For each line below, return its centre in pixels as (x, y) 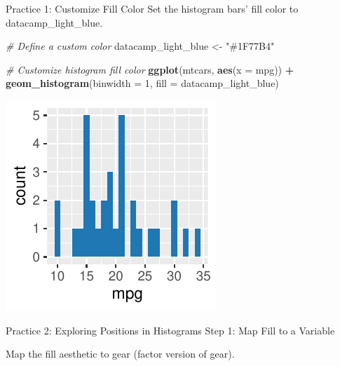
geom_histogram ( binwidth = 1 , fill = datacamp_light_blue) (142, 83)
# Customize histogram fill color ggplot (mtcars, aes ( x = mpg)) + (150, 69)
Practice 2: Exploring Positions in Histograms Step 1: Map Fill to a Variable (170, 330)
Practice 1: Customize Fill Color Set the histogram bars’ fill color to (152, 8)
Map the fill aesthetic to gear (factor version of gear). (120, 354)
